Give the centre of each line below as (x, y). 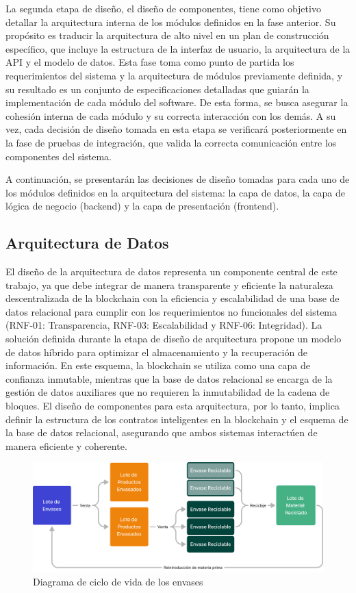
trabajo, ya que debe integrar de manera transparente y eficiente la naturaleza (169, 285)
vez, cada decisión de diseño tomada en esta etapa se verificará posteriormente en (176, 129)
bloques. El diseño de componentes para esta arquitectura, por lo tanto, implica (173, 406)
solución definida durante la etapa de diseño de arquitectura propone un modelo (174, 339)
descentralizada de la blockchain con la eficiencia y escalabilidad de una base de (173, 298)
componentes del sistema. (59, 156)
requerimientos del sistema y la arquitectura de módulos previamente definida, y (174, 75)
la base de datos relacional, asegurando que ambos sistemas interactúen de (162, 432)
